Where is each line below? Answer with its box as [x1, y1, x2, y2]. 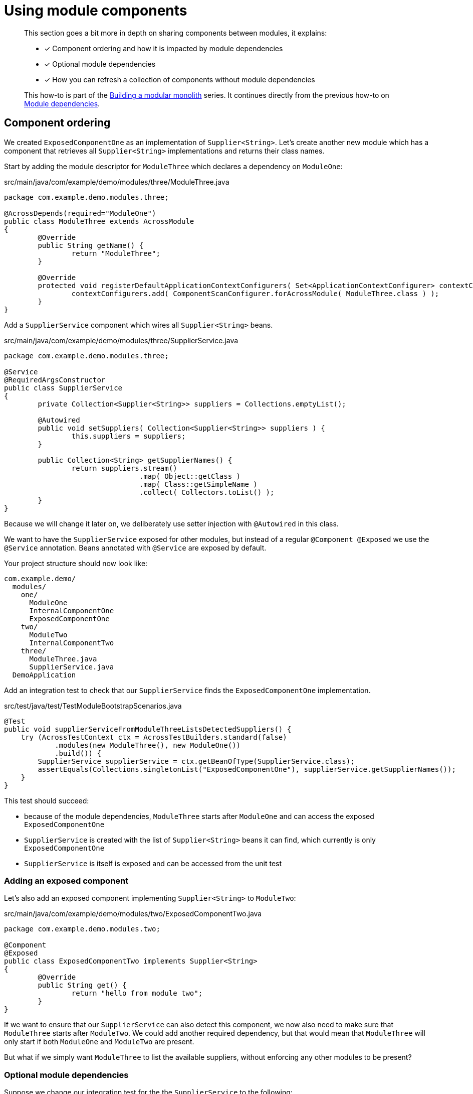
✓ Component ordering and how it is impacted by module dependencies [44, 44, 283, 53]
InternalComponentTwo [29, 638, 114, 647]
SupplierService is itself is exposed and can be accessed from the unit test [24, 859, 282, 868]
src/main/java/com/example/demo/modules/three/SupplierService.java [4, 336, 239, 345]
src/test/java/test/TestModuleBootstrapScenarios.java [4, 701, 182, 710]
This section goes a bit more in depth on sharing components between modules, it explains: [24, 28, 327, 37]
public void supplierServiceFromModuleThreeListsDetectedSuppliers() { [4, 725, 292, 733]
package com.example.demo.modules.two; [4, 925, 160, 933]
